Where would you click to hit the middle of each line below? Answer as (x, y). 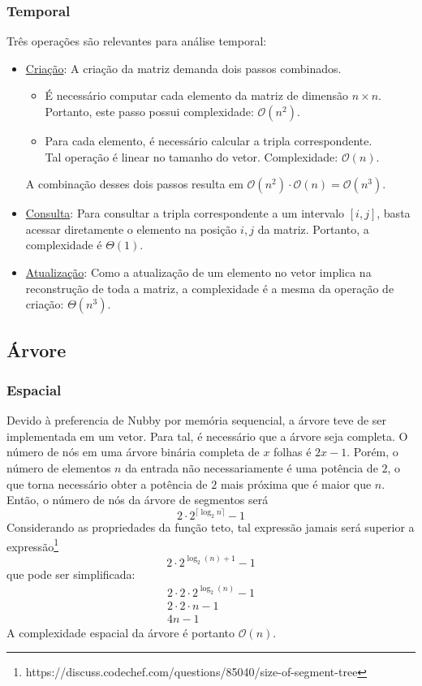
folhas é (293, 452)
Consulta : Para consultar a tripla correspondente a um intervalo (185, 213)
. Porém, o (372, 452)
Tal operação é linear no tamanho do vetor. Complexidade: (192, 156)
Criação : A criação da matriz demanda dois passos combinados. (183, 68)
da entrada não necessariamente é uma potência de (252, 467)
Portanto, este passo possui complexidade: (149, 111)
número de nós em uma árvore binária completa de (133, 452)
